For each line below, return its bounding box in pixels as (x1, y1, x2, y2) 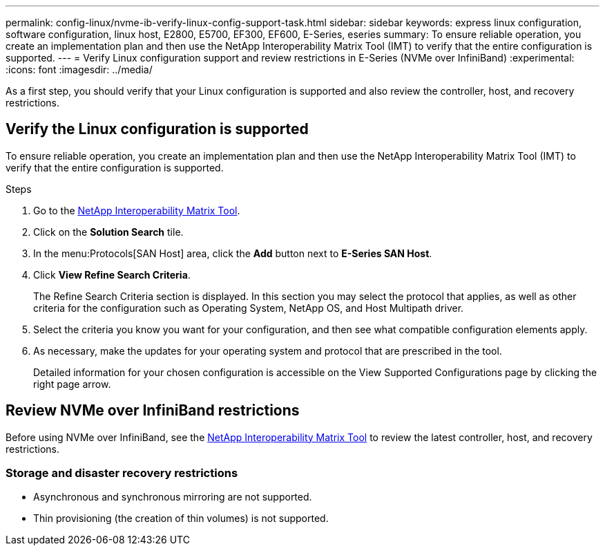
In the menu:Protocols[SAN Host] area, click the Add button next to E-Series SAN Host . (33, 247, 432, 259)
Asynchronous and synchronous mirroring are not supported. (33, 491, 312, 503)
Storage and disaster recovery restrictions (6, 466, 238, 480)
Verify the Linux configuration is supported (6, 120, 309, 138)
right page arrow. (33, 377, 111, 390)
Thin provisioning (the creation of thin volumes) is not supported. (33, 512, 329, 525)
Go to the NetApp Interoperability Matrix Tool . (33, 204, 240, 216)
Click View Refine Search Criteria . (33, 268, 191, 281)
